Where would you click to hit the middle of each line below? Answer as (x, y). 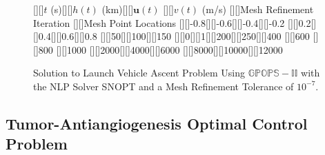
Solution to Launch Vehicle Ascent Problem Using (139, 73)
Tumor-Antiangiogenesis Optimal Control (157, 123)
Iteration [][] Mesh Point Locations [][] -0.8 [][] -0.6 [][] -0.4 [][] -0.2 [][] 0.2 (172, 22)
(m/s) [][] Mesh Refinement (258, 9)
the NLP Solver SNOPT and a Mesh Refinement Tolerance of (164, 86)
